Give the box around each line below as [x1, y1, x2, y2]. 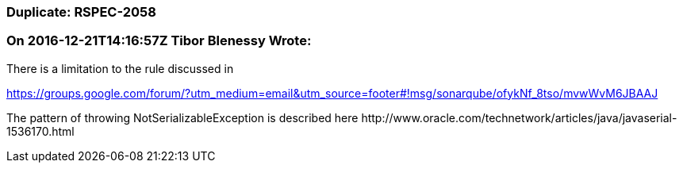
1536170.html [6, 124, 75, 138]
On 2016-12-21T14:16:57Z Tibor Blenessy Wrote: [6, 33, 312, 49]
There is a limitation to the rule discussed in [6, 61, 234, 75]
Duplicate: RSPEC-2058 [6, 4, 156, 20]
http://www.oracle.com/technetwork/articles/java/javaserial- [361, 110, 677, 125]
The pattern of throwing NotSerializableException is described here [6, 110, 359, 125]
